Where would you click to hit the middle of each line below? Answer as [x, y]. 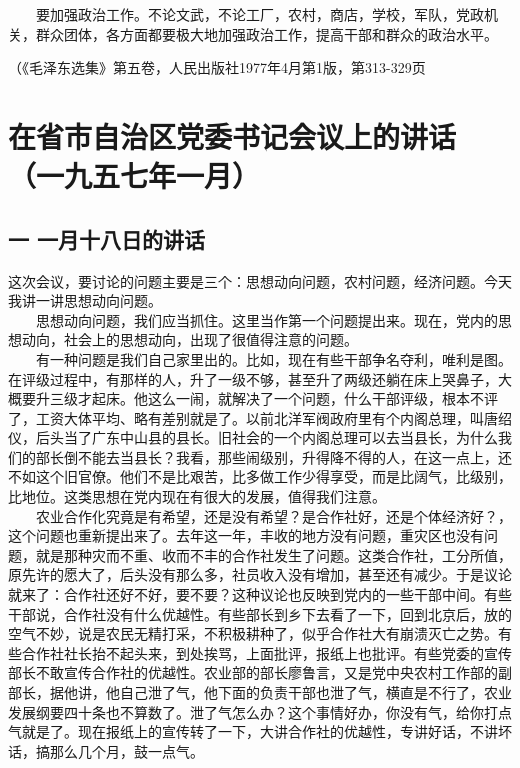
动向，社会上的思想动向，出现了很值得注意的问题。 [189, 339]
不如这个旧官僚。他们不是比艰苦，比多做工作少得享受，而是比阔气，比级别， [260, 476]
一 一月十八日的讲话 [107, 238]
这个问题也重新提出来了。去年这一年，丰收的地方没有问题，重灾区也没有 [246, 535]
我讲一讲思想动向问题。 [85, 300]
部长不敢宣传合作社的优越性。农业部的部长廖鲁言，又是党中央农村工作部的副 [260, 672]
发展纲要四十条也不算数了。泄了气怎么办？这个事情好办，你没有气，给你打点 [260, 711]
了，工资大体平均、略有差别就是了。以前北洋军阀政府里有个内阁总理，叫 [246, 417]
